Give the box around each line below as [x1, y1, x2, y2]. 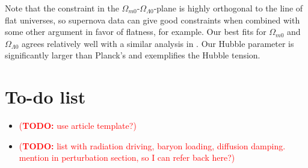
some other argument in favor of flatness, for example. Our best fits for [5, 25, 266, 38]
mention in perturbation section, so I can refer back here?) [19, 151, 235, 164]
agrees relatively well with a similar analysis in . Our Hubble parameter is [21, 37, 294, 49]
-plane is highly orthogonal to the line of [153, 2, 303, 14]
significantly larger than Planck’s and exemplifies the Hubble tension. [5, 49, 260, 61]
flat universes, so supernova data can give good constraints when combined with [5, 13, 300, 26]
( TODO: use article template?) [19, 119, 137, 132]
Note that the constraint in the [5, 2, 119, 14]
